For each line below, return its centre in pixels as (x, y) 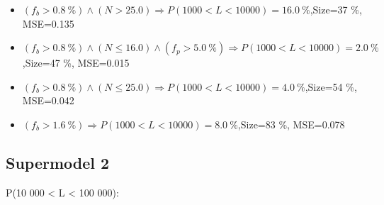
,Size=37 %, (336, 9)
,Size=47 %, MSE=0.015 (76, 63)
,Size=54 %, (331, 86)
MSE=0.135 (48, 23)
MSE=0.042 (48, 100)
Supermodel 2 (58, 162)
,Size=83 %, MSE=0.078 (291, 124)
